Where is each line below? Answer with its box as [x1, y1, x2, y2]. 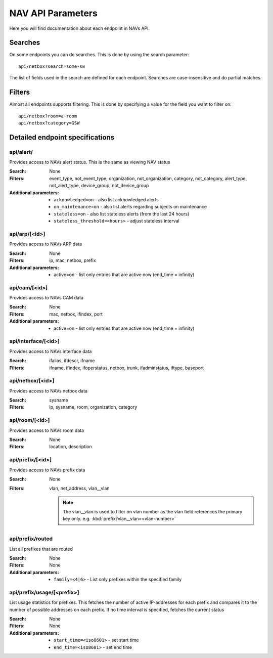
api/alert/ [9, 148, 33, 155]
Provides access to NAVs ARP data [9, 241, 82, 247]
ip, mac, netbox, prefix [49, 257, 96, 264]
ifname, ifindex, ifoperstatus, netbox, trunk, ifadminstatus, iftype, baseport [49, 365, 204, 371]
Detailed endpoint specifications [9, 133, 115, 142]
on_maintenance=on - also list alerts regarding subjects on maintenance [54, 204, 207, 210]
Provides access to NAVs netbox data [9, 387, 88, 394]
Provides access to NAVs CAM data [9, 295, 83, 301]
